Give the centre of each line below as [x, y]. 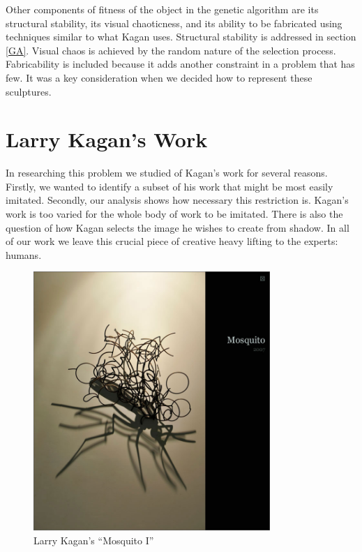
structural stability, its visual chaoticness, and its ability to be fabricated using [174, 23]
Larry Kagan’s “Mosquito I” [94, 540]
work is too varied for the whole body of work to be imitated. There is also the [174, 214]
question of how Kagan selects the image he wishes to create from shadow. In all [178, 227]
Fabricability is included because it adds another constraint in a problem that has [180, 64]
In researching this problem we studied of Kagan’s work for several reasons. [167, 173]
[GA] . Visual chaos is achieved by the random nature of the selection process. [171, 50]
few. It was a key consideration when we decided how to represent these [159, 77]
